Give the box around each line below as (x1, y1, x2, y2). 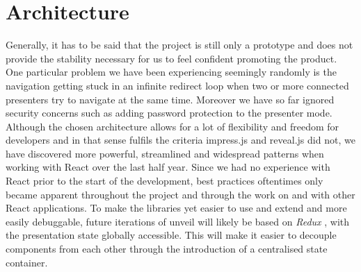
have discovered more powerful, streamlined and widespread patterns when (6, 146, 324, 160)
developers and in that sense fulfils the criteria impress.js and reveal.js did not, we (6, 133, 355, 147)
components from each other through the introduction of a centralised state (6, 241, 328, 256)
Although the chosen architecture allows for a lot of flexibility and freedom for (6, 119, 339, 133)
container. (6, 255, 48, 269)
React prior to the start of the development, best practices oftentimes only (6, 173, 323, 188)
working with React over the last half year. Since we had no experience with (6, 160, 330, 174)
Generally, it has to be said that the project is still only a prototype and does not (6, 37, 353, 52)
